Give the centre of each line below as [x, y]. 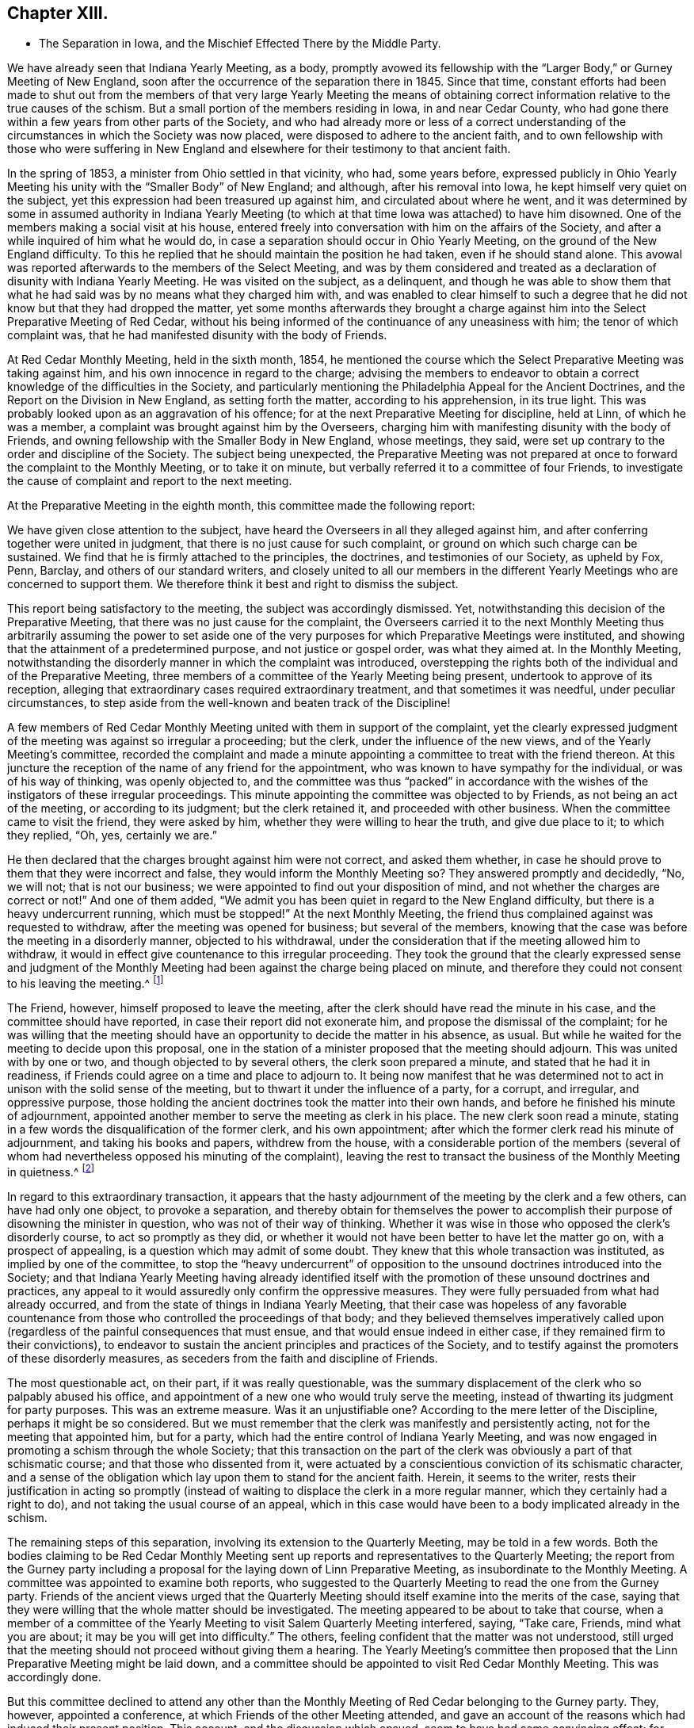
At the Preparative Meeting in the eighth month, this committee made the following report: [241, 506]
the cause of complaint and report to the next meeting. [150, 481]
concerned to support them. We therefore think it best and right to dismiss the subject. [233, 584]
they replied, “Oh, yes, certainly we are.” [112, 835]
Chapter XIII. [58, 13]
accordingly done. [54, 1676]
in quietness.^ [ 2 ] [51, 1171]
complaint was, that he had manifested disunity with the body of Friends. [197, 335]
